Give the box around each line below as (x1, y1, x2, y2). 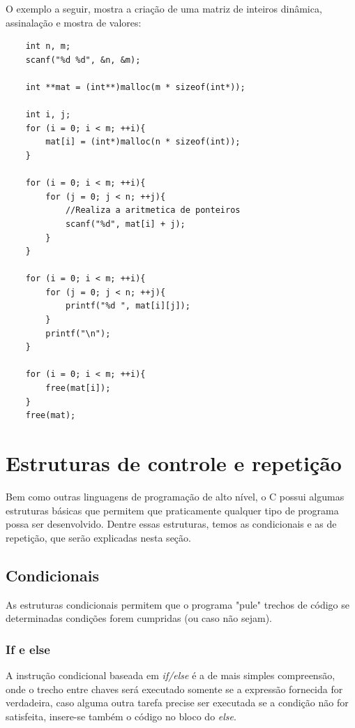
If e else (6, 640, 50, 658)
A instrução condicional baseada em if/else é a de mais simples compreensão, (6, 667, 335, 682)
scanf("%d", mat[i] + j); (65, 218, 186, 229)
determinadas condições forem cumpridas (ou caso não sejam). (6, 611, 272, 625)
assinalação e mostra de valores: (6, 15, 142, 29)
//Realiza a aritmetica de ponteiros (65, 205, 241, 216)
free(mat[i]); (45, 383, 111, 394)
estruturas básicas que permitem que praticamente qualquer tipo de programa (6, 503, 339, 517)
